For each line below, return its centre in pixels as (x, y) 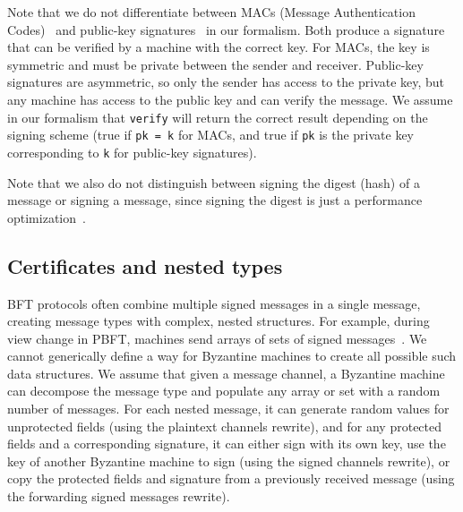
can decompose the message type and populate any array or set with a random (224, 391)
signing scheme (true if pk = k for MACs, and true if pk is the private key (211, 135)
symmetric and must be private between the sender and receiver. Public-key (215, 64)
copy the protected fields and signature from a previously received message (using (231, 478)
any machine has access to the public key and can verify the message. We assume (230, 99)
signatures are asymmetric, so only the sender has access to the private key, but (226, 82)
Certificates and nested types (145, 265)
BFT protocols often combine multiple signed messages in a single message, (214, 303)
